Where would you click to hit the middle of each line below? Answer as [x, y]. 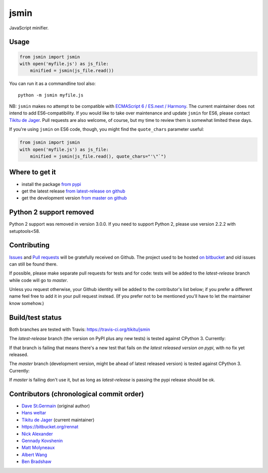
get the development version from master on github [74, 198]
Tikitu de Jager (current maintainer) [58, 420]
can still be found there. [33, 264]
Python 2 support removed [52, 212]
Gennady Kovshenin [42, 441]
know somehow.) [27, 303]
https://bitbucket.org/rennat [50, 427]
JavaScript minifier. [29, 28]
